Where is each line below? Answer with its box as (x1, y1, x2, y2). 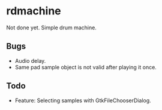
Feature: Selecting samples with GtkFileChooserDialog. (14, 97, 151, 104)
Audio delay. (14, 57, 46, 64)
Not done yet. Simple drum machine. (6, 24, 97, 31)
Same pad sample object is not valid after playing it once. (14, 63, 157, 71)
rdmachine (6, 4, 61, 18)
